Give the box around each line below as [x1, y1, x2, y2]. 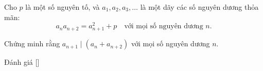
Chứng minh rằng [4, 38, 60, 49]
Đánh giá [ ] [4, 57, 40, 67]
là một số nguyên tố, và [25, 2, 100, 12]
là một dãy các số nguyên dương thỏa [140, 2, 259, 12]
